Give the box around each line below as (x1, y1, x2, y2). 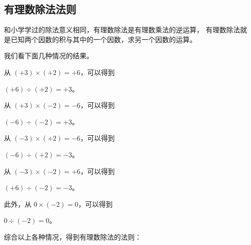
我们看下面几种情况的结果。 (4, 50, 93, 61)
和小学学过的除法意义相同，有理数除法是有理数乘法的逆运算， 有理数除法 (4, 24, 240, 35)
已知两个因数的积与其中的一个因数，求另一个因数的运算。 (10, 34, 196, 44)
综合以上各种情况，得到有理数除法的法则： (4, 231, 141, 242)
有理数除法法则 (4, 1, 76, 17)
